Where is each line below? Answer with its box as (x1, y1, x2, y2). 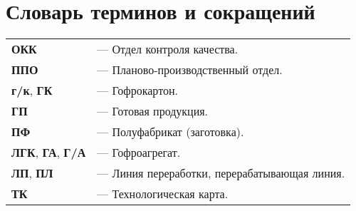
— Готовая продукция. (97, 103, 209, 120)
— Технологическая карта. (97, 185, 229, 202)
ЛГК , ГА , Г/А (11, 144, 86, 161)
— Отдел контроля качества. (97, 41, 239, 58)
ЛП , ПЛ (11, 165, 53, 182)
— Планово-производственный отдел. (97, 61, 283, 78)
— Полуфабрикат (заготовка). (97, 123, 244, 140)
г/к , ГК (11, 82, 53, 99)
